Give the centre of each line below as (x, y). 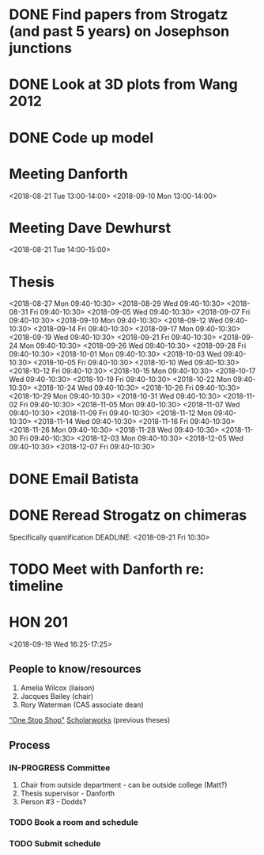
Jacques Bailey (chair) (57, 697)
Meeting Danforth (69, 174)
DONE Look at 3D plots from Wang (123, 84)
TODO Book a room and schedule (74, 823)
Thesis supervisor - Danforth (68, 793)
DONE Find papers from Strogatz (119, 15)
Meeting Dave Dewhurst (90, 228)
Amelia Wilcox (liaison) (57, 688)
